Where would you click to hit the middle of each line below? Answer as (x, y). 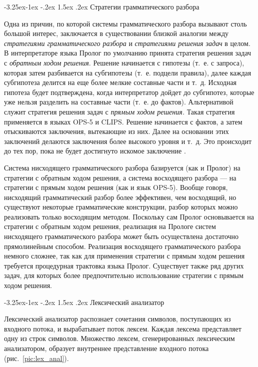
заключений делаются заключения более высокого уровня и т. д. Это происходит (128, 141)
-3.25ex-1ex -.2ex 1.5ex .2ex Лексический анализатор (84, 302)
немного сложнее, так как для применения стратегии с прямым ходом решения (124, 256)
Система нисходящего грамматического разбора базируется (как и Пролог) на (122, 167)
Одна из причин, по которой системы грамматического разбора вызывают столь (125, 23)
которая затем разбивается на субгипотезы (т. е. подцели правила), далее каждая (128, 72)
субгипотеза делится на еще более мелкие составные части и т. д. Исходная (120, 82)
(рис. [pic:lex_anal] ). (36, 358)
